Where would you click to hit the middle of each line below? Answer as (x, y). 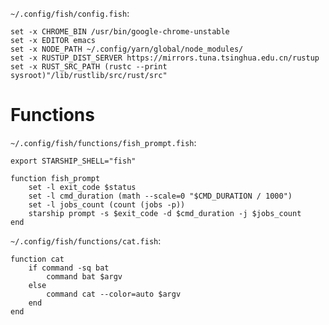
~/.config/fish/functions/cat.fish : (86, 240)
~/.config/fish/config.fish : (70, 13)
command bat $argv (84, 276)
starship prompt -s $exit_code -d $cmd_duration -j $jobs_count (165, 213)
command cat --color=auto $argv (114, 294)
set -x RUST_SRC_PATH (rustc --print (89, 67)
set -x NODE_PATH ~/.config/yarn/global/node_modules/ (127, 49)
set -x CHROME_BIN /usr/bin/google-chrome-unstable (120, 32)
